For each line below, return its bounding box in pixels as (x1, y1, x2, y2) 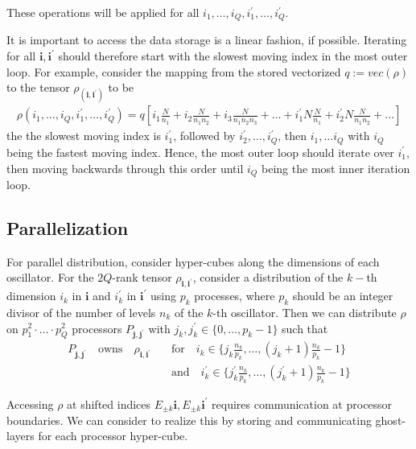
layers (6, 427, 35, 444)
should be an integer (292, 287, 393, 304)
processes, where (194, 287, 275, 304)
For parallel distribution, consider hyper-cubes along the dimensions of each (6, 253, 380, 270)
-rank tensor (112, 269, 172, 286)
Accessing (6, 395, 54, 412)
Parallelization (6, 215, 129, 240)
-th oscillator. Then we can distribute (212, 303, 397, 320)
